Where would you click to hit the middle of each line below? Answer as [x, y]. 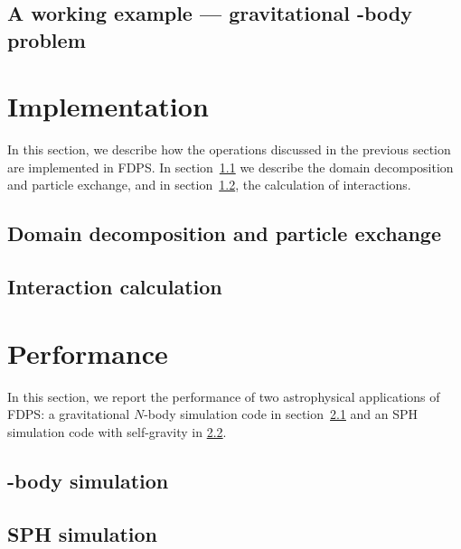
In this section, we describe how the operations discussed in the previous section [229, 149]
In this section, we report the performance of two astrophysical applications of [224, 396]
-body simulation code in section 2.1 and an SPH [281, 414]
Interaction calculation [115, 287]
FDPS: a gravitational [69, 414]
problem [47, 39]
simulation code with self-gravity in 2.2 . [117, 431]
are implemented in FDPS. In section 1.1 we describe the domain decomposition [230, 167]
